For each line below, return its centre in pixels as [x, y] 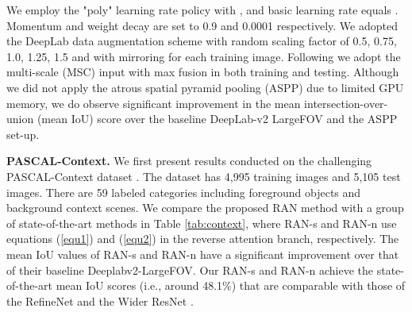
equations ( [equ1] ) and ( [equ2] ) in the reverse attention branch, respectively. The [203, 239]
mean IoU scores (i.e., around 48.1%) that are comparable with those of [231, 285]
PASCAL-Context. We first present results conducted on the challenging [189, 161]
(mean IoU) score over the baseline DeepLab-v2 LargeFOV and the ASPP [217, 119]
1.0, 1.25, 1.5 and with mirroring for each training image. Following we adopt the [204, 56]
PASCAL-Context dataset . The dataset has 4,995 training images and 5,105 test [204, 176]
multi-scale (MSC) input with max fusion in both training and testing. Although [203, 72]
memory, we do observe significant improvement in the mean [154, 103]
